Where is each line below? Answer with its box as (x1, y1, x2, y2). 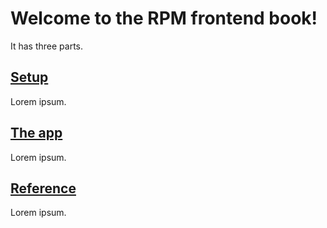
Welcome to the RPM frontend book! (10, 7, 318, 30)
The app (10, 125, 63, 142)
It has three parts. (10, 40, 84, 52)
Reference (10, 180, 77, 197)
